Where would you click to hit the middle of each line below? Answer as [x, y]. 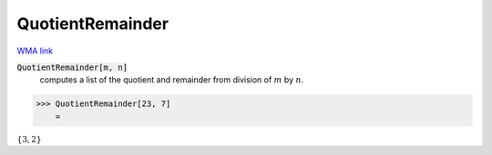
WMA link [35, 51]
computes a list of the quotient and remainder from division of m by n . [172, 80]
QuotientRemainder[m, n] [72, 67]
